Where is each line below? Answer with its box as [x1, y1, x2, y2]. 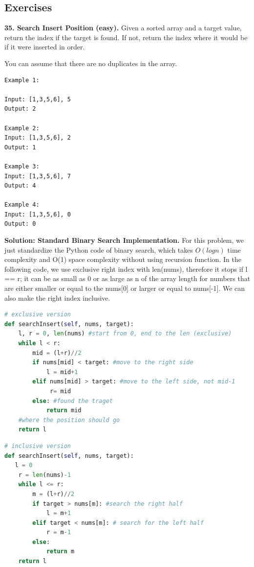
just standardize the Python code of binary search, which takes [4, 244, 193, 255]
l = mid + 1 [46, 368, 78, 376]
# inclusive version [4, 442, 71, 449]
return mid [46, 407, 82, 414]
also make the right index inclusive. [4, 292, 110, 303]
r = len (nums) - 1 [18, 471, 71, 478]
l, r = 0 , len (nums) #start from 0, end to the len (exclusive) [18, 330, 232, 337]
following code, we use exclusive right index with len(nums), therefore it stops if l [4, 263, 248, 274]
